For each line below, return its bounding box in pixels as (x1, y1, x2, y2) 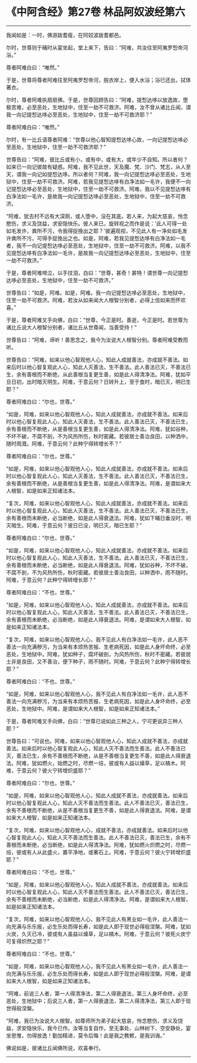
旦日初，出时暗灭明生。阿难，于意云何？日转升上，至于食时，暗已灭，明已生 (6, 378, 191, 385)
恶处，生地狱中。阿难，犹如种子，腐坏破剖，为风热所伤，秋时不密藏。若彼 (6, 650, 186, 657)
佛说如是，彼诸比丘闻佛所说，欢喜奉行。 (6, 1044, 104, 1051)
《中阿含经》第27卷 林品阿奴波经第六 (6, 5, 186, 19)
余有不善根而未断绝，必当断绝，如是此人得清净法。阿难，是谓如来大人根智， (6, 896, 191, 903)
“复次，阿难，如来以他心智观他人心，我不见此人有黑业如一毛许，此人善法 (6, 915, 184, 922)
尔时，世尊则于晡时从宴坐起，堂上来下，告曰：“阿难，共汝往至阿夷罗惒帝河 (6, 44, 189, 51)
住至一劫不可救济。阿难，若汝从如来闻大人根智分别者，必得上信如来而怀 (6, 296, 181, 303)
